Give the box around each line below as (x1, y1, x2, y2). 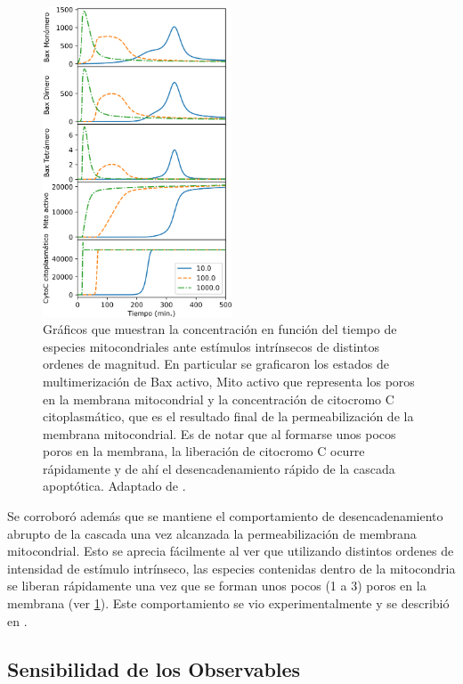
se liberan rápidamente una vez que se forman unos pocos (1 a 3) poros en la (7, 576, 426, 595)
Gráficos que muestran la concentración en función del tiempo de (43, 320, 397, 338)
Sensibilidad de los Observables (7, 655, 301, 682)
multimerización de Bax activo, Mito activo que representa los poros (43, 371, 415, 390)
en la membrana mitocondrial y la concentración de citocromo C (43, 389, 394, 408)
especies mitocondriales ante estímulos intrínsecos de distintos (43, 337, 379, 355)
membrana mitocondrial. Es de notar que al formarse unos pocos (43, 424, 396, 443)
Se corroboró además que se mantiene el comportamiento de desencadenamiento (7, 507, 443, 525)
